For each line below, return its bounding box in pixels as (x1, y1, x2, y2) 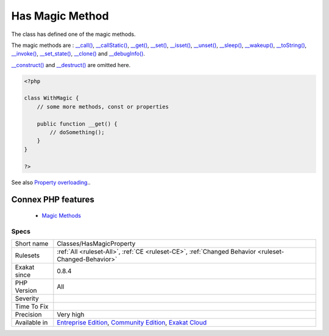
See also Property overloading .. (11, 179, 91, 186)
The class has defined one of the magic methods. (11, 30, 136, 38)
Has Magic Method (11, 9, 109, 23)
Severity (15, 295, 39, 303)
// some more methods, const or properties (37, 103, 169, 110)
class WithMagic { (24, 95, 79, 102)
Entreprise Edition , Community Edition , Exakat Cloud (57, 318, 207, 327)
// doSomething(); (49, 129, 105, 136)
